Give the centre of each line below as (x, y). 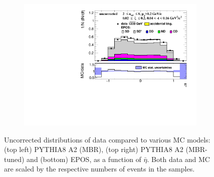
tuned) (14, 159)
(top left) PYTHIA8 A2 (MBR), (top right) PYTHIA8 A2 (94, 149)
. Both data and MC (178, 159)
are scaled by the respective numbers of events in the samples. (99, 169)
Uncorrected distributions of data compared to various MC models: (107, 139)
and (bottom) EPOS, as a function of (84, 159)
